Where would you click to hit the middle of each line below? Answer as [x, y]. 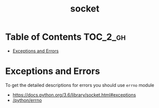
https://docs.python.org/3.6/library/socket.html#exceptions [74, 95]
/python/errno [27, 100]
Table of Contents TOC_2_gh [66, 37]
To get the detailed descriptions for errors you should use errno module [80, 85]
